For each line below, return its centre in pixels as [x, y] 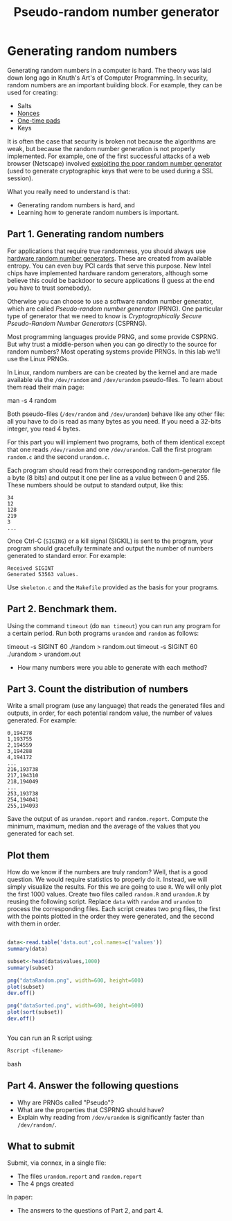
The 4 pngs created [45, 1184]
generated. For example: [42, 720]
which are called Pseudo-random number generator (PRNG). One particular [115, 309]
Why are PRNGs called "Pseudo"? [65, 1102]
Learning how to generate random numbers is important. [98, 212]
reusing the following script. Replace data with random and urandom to [105, 901]
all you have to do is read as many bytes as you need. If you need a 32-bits [114, 421]
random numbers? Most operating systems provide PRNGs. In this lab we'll [114, 352]
